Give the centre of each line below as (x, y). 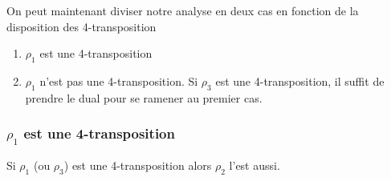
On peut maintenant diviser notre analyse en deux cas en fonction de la (183, 10)
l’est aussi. (255, 165)
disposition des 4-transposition (81, 26)
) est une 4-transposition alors (138, 165)
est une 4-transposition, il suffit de (300, 80)
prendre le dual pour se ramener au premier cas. (144, 97)
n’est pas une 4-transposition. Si (119, 80)
